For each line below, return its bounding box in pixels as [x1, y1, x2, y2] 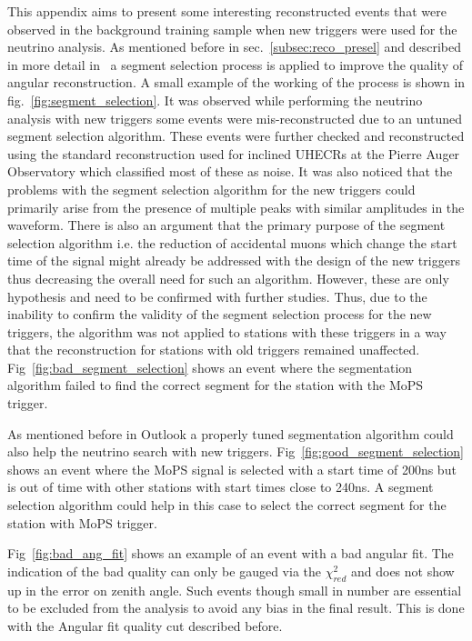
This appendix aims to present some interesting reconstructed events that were [7, 2, 447, 20]
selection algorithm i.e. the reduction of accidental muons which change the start [7, 233, 457, 252]
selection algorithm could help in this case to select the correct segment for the [7, 496, 447, 515]
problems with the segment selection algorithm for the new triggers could [7, 179, 416, 198]
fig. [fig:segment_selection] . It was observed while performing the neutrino [7, 90, 423, 109]
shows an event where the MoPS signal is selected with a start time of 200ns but [7, 459, 457, 478]
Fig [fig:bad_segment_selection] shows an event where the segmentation [7, 357, 413, 376]
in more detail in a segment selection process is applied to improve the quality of [7, 55, 463, 74]
